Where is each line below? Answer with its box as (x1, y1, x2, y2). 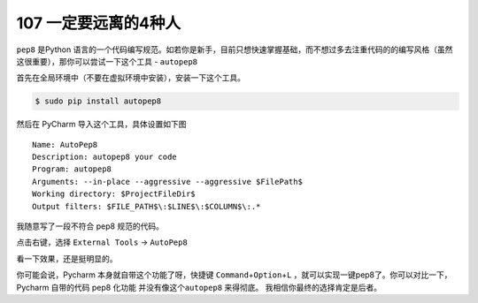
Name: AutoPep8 (32, 140, 98, 149)
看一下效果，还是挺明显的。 (16, 253, 118, 264)
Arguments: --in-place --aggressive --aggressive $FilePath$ (32, 177, 303, 186)
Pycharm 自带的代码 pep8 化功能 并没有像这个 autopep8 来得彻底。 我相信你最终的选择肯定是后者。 (16, 282, 382, 292)
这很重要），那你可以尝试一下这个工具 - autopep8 (16, 56, 198, 66)
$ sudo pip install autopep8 (35, 96, 162, 106)
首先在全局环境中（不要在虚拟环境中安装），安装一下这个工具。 (16, 72, 245, 83)
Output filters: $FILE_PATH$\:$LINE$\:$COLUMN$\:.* (32, 201, 261, 211)
